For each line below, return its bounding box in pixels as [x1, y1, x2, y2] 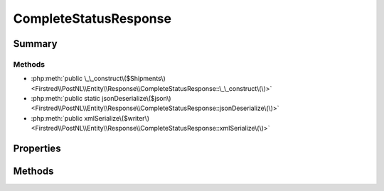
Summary [13, 38, 58, 50]
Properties [13, 143, 61, 155]
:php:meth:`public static [31, 94, 101, 103]
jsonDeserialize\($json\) [102, 94, 171, 103]
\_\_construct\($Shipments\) [84, 75, 166, 83]
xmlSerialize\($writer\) [84, 114, 149, 122]
